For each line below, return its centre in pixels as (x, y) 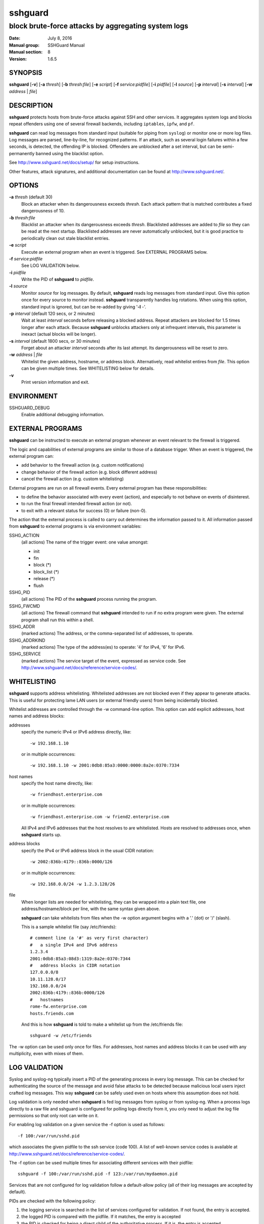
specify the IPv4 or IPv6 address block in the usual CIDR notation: (88, 850)
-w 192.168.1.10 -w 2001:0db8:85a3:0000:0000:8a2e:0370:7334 (105, 765)
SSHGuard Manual (66, 45)
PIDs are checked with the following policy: (53, 1201)
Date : (15, 38)
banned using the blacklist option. (70, 153)
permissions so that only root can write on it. (54, 1116)
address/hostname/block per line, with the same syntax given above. (91, 909)
